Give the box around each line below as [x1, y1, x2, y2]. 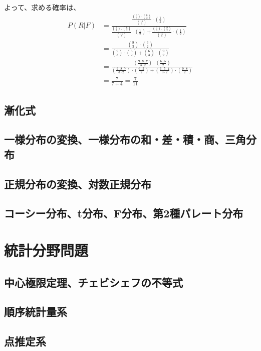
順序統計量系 [4, 304, 67, 319]
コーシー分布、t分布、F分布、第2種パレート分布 [4, 205, 243, 221]
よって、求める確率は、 [4, 2, 81, 12]
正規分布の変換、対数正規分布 [4, 176, 151, 191]
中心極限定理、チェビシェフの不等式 [4, 274, 183, 290]
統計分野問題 [4, 240, 89, 260]
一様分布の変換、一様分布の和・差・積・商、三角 [4, 132, 246, 147]
